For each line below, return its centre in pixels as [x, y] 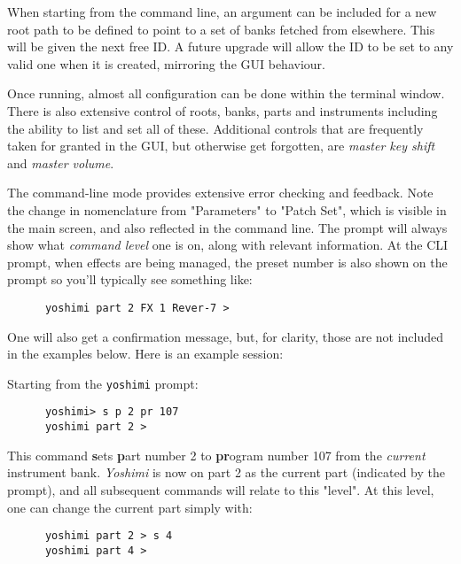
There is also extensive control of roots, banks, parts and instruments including [223, 110]
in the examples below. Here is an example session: [145, 354]
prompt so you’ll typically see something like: [130, 279]
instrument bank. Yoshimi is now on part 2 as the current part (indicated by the [226, 472]
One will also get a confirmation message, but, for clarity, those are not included [226, 336]
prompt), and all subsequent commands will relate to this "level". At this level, [221, 489]
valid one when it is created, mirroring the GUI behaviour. [166, 63]
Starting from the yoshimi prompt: [103, 383]
